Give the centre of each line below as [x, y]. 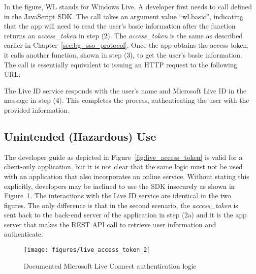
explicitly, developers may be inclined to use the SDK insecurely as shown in [119, 186]
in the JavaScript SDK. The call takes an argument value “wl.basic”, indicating [124, 16]
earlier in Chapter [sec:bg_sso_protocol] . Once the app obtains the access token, [127, 45]
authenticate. [24, 234]
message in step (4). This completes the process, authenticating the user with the [127, 100]
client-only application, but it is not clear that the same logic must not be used [123, 167]
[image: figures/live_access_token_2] [87, 250]
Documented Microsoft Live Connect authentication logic [110, 265]
